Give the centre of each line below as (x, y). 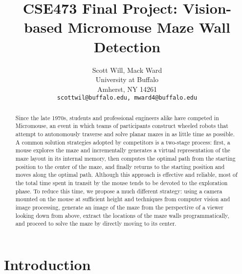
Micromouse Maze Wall (149, 27)
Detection (127, 46)
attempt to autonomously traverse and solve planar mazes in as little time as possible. (125, 134)
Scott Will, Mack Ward (127, 70)
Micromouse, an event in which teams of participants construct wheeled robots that (122, 126)
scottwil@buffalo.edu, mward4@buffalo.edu (127, 98)
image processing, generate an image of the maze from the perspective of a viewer (119, 207)
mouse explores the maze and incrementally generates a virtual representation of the (123, 150)
